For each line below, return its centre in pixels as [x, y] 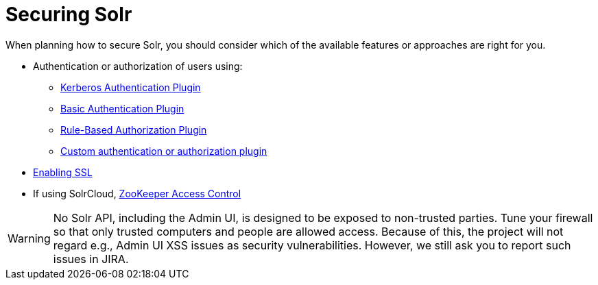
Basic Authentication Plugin [122, 108]
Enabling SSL [63, 172]
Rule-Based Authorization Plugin [134, 129]
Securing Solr [69, 14]
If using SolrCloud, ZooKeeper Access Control [137, 193]
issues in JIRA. [91, 259]
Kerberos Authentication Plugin [131, 87]
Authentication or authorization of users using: [138, 66]
